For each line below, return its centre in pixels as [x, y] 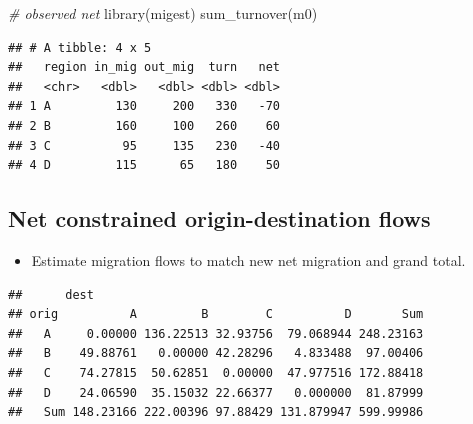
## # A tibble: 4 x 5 [80, 47]
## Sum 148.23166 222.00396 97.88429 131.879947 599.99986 [216, 412]
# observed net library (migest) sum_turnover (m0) [163, 13]
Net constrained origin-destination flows [219, 218]
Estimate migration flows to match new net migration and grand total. [248, 259]
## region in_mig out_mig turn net [144, 67]
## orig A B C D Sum [216, 314]
